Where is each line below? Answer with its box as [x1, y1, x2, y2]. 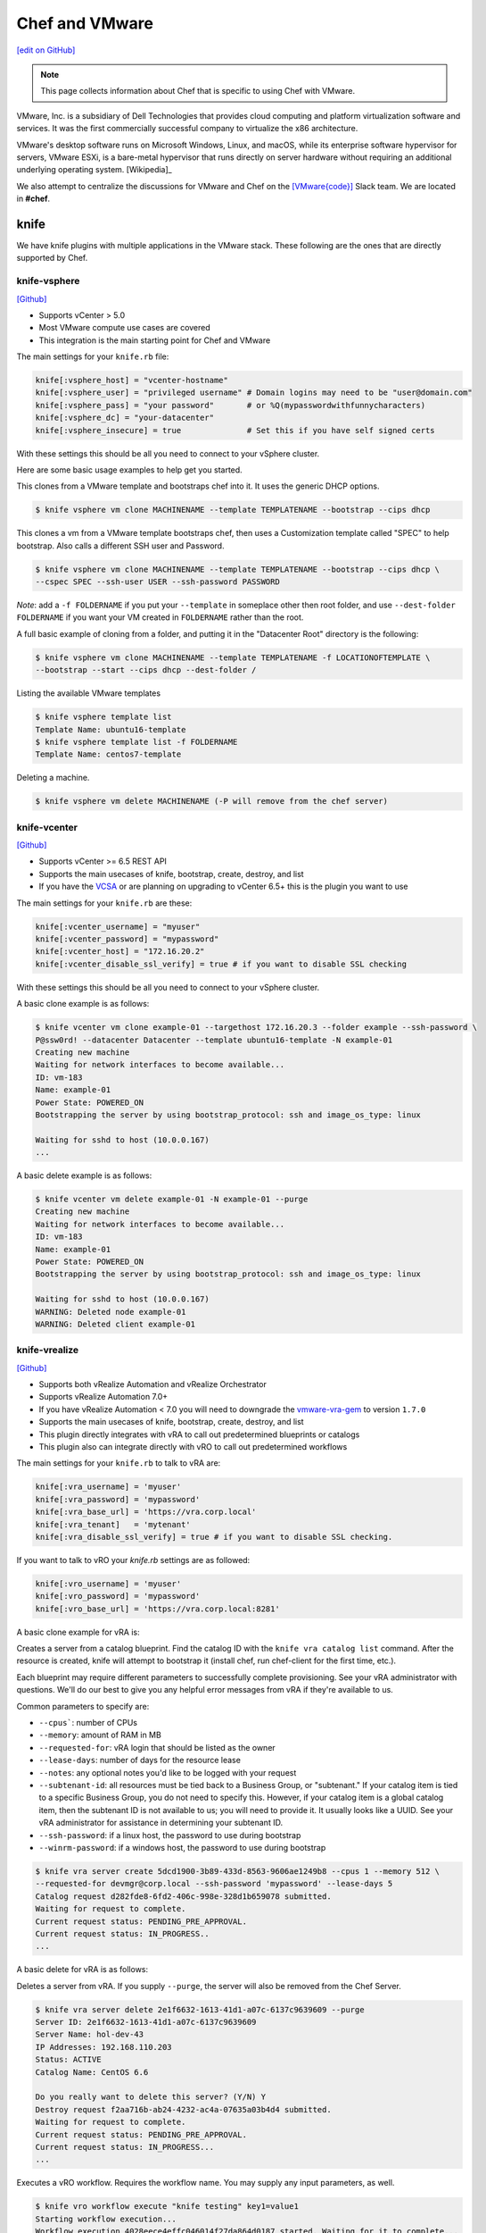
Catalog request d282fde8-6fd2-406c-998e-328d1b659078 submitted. [35, 1891, 332, 1902]
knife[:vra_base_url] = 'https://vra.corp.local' [35, 1507, 257, 1518]
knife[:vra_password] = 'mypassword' [35, 1494, 201, 1504]
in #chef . [16, 193, 51, 205]
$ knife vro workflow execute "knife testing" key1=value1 [35, 2202, 299, 2212]
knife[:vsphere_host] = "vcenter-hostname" [35, 375, 229, 386]
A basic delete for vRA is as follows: [16, 1964, 149, 1975]
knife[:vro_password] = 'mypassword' [35, 1591, 201, 1602]
